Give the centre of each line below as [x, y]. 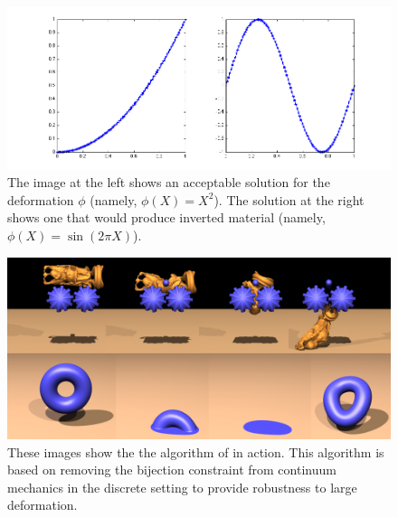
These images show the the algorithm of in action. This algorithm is [196, 451]
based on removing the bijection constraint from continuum [172, 470]
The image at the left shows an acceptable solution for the [169, 182]
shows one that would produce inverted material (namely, [166, 217]
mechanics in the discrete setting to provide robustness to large [182, 487]
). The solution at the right [289, 199]
